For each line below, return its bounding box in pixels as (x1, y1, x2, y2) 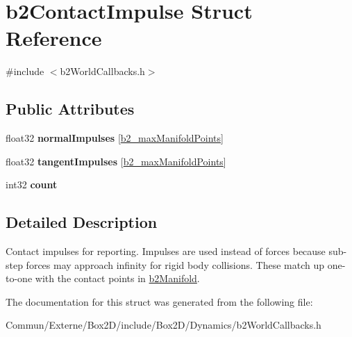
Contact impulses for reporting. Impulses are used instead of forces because (6, 244, 326, 258)
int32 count (6, 177, 58, 192)
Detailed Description (6, 211, 158, 233)
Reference (6, 24, 102, 52)
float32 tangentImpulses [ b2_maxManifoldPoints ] (6, 154, 226, 168)
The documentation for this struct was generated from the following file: (6, 294, 313, 309)
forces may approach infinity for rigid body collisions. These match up (26, 257, 325, 272)
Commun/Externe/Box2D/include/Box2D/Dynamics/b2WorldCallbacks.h (6, 318, 321, 332)
